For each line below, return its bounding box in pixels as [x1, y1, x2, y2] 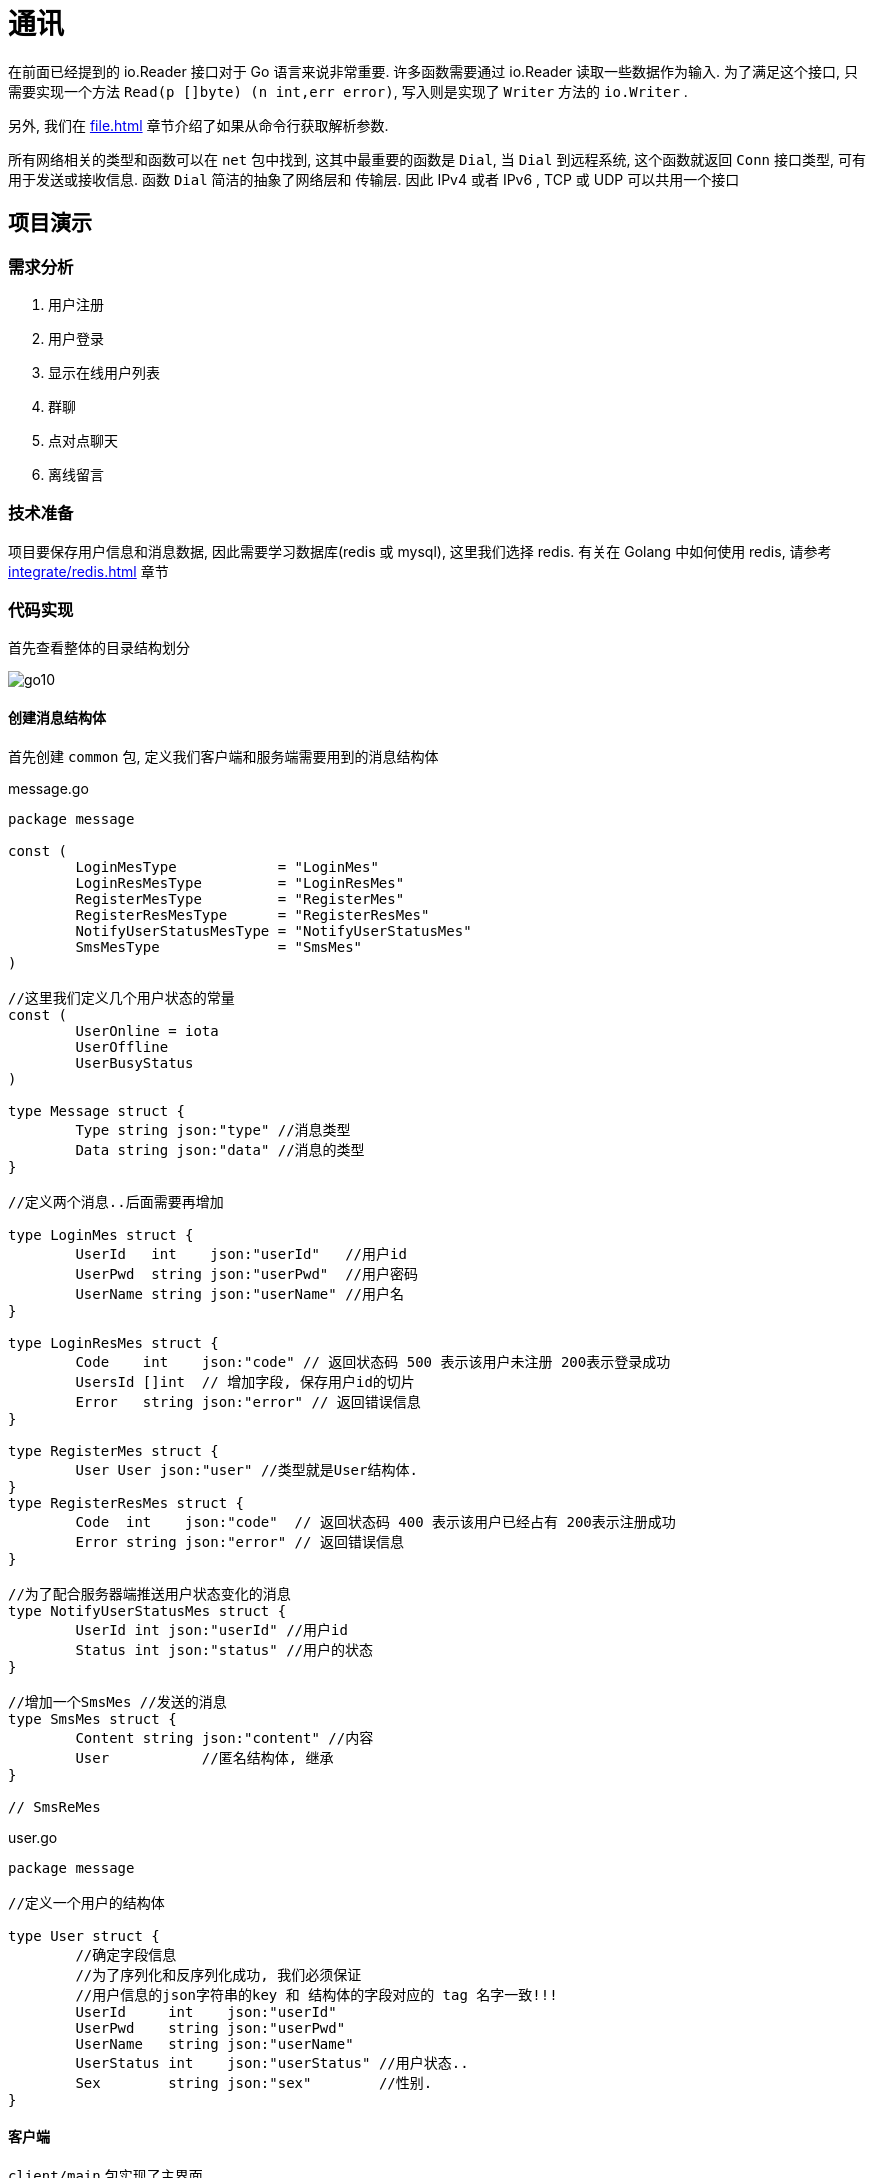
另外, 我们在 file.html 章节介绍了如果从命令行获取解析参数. [8, 116, 389, 134]
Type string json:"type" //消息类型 [75, 1121, 351, 1138]
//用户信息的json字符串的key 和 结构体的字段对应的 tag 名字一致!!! [75, 1986, 558, 2003]
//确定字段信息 [75, 1946, 177, 1963]
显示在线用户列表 [48, 363, 160, 381]
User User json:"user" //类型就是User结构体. [75, 1461, 418, 1478]
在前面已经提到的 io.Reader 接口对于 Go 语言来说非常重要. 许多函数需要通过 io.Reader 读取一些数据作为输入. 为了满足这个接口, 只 [8, 62, 858, 80]
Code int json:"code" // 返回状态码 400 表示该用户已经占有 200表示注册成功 [75, 1513, 676, 1530]
